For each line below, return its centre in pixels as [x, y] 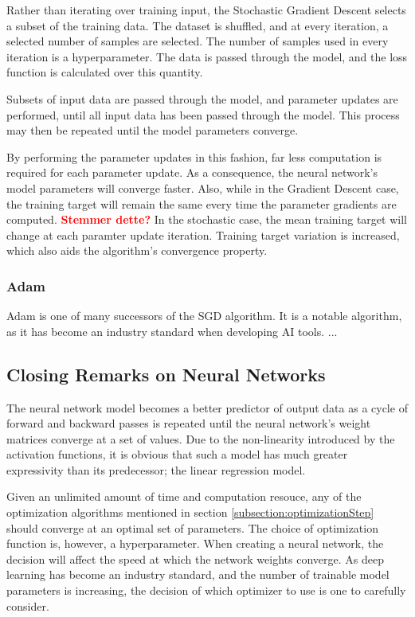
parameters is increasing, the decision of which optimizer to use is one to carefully [206, 590]
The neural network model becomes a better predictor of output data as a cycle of [207, 407]
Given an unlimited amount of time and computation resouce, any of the [184, 496]
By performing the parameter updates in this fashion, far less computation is [194, 156]
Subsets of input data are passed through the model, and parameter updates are [202, 98]
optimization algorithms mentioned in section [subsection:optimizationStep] [190, 512]
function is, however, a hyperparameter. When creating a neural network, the [195, 543]
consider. [28, 605]
